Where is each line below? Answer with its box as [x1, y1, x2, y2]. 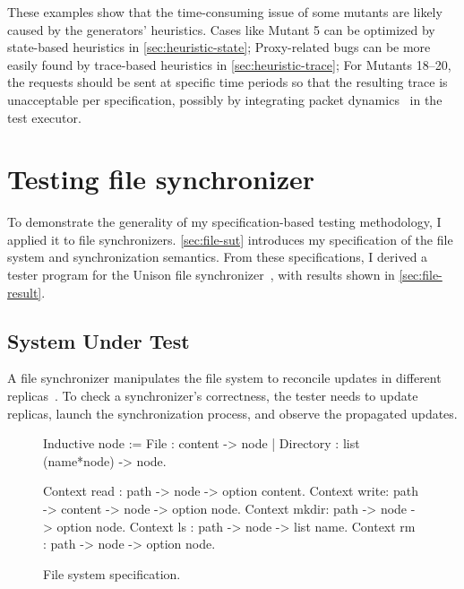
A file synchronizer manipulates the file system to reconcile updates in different [7, 368, 442, 387]
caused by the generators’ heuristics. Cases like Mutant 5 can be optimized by [7, 20, 435, 39]
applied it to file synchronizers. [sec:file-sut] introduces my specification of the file [7, 230, 453, 248]
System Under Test [7, 326, 190, 354]
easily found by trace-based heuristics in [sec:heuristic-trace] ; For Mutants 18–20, [7, 55, 451, 74]
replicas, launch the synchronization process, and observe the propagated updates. [7, 403, 458, 422]
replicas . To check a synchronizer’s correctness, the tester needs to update [7, 386, 418, 405]
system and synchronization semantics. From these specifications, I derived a [7, 247, 428, 266]
